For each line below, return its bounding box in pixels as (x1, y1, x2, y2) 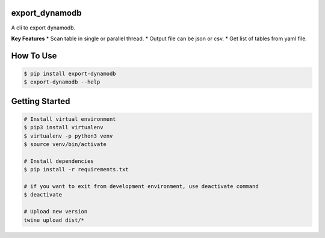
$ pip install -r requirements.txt (23, 166, 129, 173)
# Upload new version (23, 208, 88, 215)
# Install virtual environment (23, 115, 117, 123)
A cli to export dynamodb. (11, 24, 76, 31)
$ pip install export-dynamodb (23, 70, 117, 77)
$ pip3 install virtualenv (23, 124, 104, 131)
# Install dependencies (23, 157, 94, 165)
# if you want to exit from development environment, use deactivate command (23, 183, 259, 190)
